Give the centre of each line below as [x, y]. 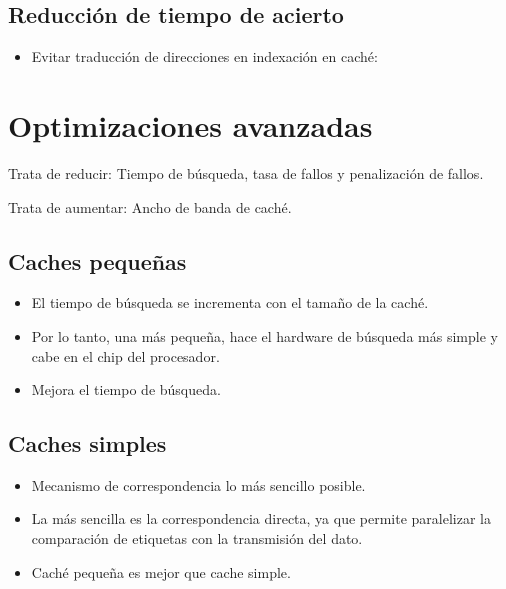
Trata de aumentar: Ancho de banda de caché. [150, 206]
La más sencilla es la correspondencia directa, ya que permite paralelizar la [261, 518]
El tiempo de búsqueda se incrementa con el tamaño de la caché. [230, 302]
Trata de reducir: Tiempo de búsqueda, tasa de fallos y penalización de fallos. [246, 172]
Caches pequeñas [97, 260]
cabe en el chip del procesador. [125, 355]
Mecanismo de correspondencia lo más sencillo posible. [198, 484]
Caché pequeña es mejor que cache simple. [161, 571]
